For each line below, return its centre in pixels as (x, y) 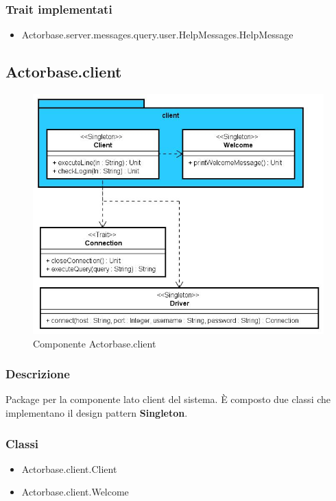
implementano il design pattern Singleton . (97, 413)
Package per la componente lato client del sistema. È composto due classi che (168, 399)
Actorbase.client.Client (69, 468)
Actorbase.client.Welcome (75, 492)
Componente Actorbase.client (95, 343)
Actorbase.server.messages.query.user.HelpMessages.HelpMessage (157, 35)
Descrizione (38, 374)
